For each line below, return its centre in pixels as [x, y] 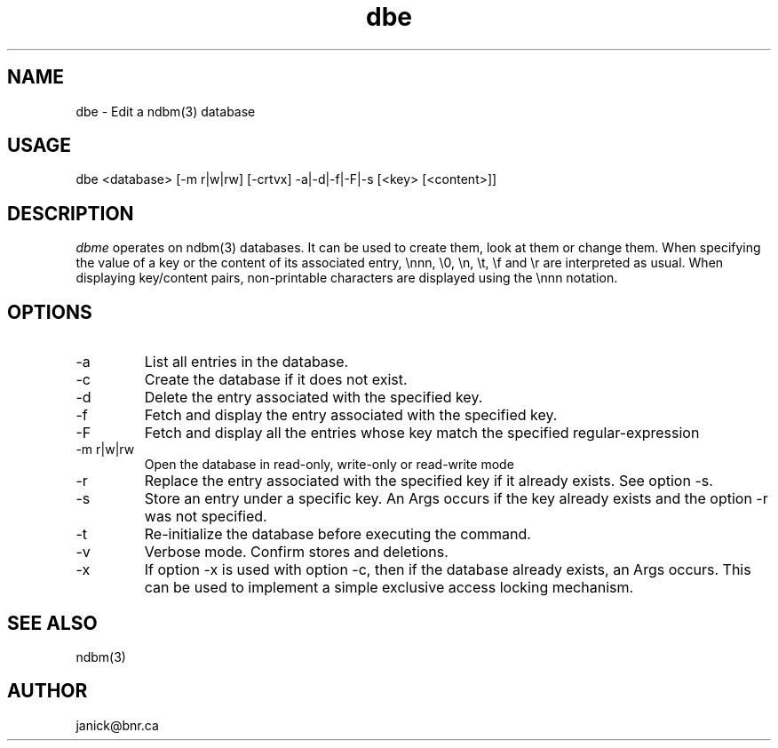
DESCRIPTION [71, 213]
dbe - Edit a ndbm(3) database [166, 111]
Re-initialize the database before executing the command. [337, 534]
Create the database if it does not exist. [276, 380]
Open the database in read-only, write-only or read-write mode [329, 465]
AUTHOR [48, 691]
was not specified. [206, 517]
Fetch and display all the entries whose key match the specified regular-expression [422, 433]
